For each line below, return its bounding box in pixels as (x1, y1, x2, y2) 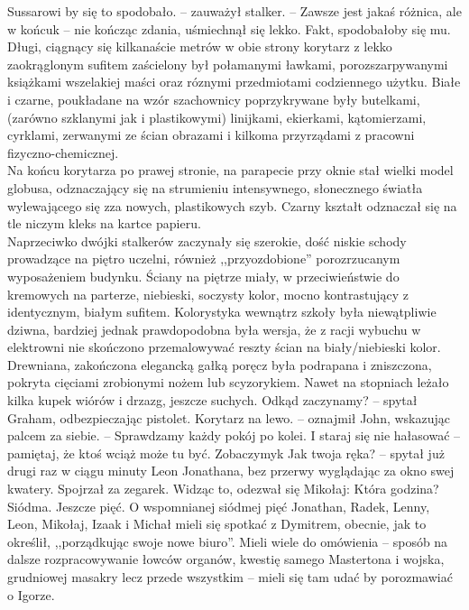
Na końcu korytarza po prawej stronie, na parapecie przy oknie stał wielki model (7, 161, 454, 180)
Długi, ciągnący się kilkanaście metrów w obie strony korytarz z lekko (7, 37, 392, 56)
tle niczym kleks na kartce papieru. (7, 214, 201, 233)
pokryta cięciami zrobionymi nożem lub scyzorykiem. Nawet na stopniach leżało (7, 373, 449, 392)
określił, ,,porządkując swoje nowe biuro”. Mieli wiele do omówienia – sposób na (7, 531, 448, 550)
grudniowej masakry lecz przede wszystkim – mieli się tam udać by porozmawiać (7, 568, 453, 586)
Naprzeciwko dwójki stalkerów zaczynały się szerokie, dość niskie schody (7, 231, 407, 250)
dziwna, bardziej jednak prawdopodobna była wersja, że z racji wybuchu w (7, 319, 421, 338)
